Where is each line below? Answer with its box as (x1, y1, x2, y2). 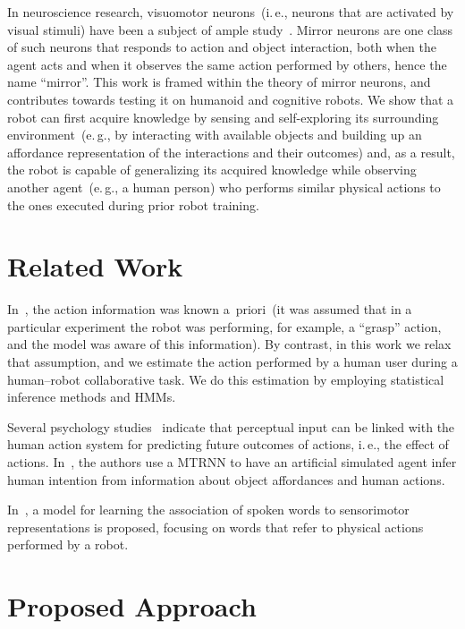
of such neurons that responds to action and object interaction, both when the (7, 38, 436, 56)
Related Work (7, 248, 183, 285)
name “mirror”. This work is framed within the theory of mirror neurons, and (7, 72, 431, 91)
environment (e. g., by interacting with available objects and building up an (7, 125, 422, 144)
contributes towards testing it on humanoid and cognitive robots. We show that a (7, 89, 454, 108)
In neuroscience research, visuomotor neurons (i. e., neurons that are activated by (7, 3, 454, 21)
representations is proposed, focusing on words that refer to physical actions (7, 517, 424, 536)
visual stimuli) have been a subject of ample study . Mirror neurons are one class (7, 20, 453, 38)
